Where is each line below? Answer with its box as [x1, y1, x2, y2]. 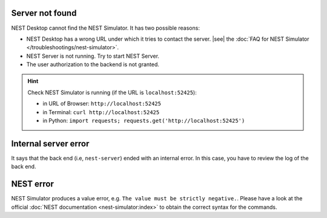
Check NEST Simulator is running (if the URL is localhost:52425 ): [27, 89, 197, 96]
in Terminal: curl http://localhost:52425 [42, 108, 160, 115]
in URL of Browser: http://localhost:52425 [42, 100, 162, 107]
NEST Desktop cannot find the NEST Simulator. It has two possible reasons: [11, 24, 200, 32]
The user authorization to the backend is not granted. [26, 61, 160, 68]
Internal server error [11, 138, 90, 149]
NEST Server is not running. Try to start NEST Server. [26, 52, 160, 60]
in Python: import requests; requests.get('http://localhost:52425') [42, 117, 245, 124]
